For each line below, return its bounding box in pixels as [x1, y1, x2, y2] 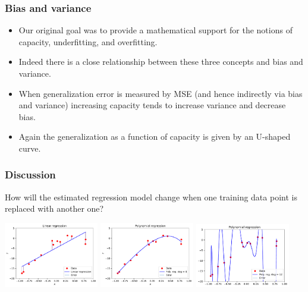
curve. [18, 142, 41, 154]
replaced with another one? [5, 202, 104, 215]
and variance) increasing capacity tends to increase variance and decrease [18, 99, 286, 111]
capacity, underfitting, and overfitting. [18, 35, 158, 48]
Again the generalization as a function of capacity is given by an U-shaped [18, 130, 291, 143]
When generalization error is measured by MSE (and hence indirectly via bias [18, 87, 303, 99]
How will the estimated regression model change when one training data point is [5, 190, 297, 203]
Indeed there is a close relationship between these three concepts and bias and [18, 55, 303, 68]
